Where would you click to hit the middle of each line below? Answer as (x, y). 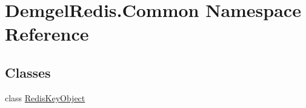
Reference (47, 34)
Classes (28, 72)
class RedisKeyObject (45, 97)
